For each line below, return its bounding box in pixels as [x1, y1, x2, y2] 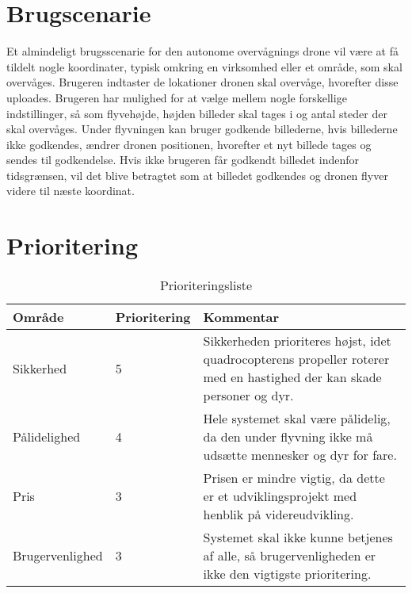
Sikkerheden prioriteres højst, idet [203, 331, 391, 350]
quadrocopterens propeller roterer [203, 350, 390, 369]
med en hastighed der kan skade [203, 368, 382, 387]
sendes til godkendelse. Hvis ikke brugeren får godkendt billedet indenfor [6, 151, 360, 168]
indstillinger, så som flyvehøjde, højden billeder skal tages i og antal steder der [6, 105, 387, 121]
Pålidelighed [13, 427, 81, 446]
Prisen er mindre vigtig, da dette [203, 469, 385, 488]
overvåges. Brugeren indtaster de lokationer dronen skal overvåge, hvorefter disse [6, 74, 399, 90]
